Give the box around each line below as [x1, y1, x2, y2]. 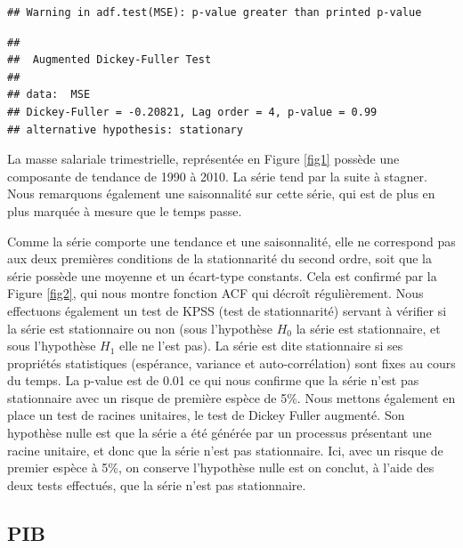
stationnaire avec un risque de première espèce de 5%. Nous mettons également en [7, 388, 456, 407]
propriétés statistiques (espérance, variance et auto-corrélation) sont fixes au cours [7, 353, 456, 372]
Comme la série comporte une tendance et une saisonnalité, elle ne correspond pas [7, 231, 456, 250]
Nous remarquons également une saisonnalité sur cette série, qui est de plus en [7, 184, 435, 203]
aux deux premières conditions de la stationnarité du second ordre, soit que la [7, 249, 432, 268]
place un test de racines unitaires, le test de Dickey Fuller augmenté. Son [7, 406, 405, 424]
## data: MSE [7, 88, 91, 101]
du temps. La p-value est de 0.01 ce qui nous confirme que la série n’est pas [7, 371, 419, 390]
